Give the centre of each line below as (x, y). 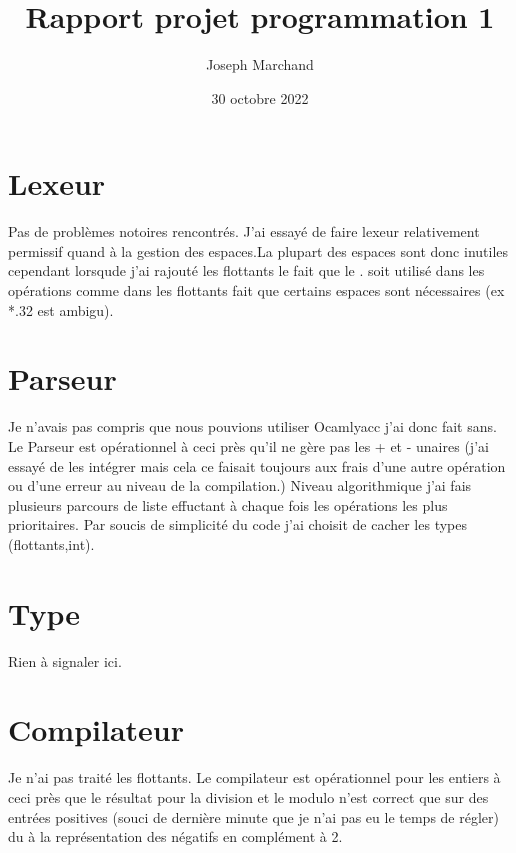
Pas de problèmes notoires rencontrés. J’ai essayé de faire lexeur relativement (244, 231)
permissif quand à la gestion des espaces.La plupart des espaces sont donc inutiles (258, 250)
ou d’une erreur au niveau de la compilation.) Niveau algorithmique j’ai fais (240, 485)
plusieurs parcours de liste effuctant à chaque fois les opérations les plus (228, 504)
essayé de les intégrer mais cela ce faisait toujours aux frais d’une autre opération (257, 465)
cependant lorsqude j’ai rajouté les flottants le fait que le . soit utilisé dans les (246, 270)
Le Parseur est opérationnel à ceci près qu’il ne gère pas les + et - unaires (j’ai (248, 445)
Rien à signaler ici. (65, 660)
